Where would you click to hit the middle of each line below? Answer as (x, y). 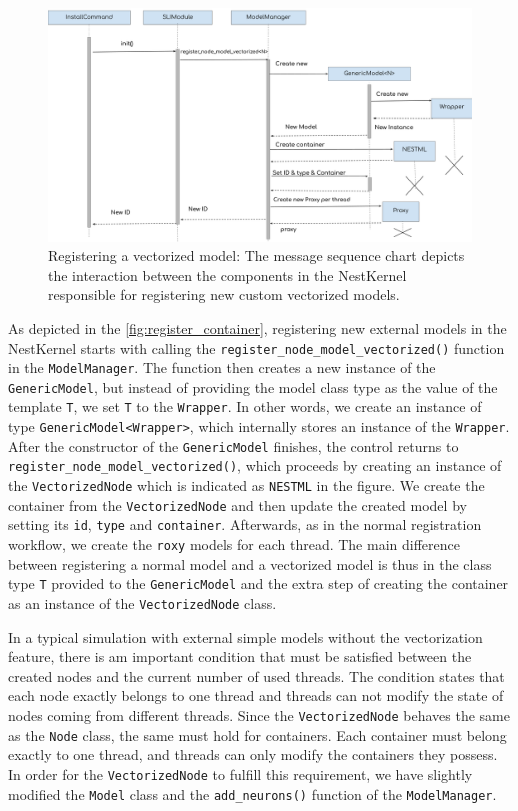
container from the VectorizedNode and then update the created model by (237, 504)
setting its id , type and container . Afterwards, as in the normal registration (245, 524)
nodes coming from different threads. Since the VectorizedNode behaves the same (259, 715)
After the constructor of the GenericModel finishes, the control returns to (233, 445)
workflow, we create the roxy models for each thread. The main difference (234, 544)
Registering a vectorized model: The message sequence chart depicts (256, 255)
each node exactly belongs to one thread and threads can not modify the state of (256, 695)
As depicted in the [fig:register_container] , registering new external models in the (257, 327)
